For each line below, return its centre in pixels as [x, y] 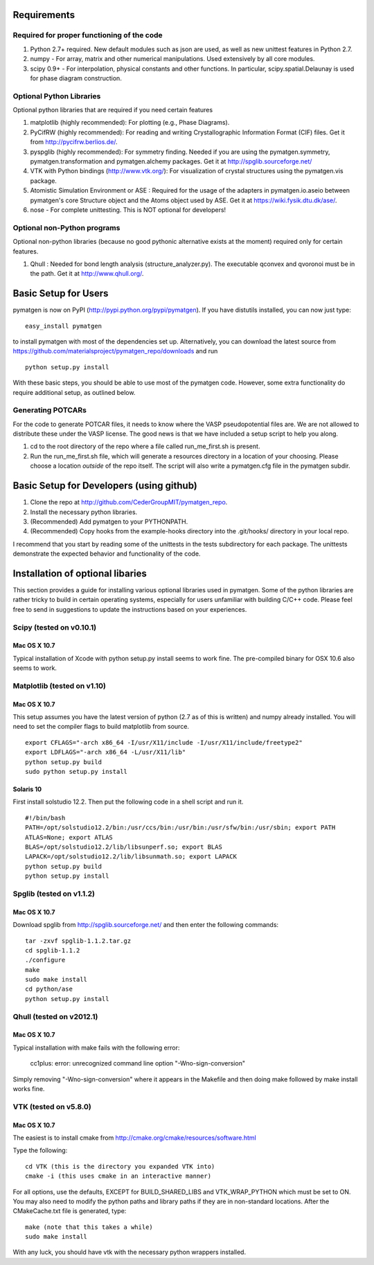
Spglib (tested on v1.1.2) [54, 894]
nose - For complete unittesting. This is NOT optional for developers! [128, 210]
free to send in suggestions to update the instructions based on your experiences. [130, 609]
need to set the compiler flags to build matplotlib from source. [101, 727]
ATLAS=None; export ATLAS [69, 837]
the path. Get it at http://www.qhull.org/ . [87, 274]
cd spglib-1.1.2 [53, 950]
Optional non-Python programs [66, 227]
